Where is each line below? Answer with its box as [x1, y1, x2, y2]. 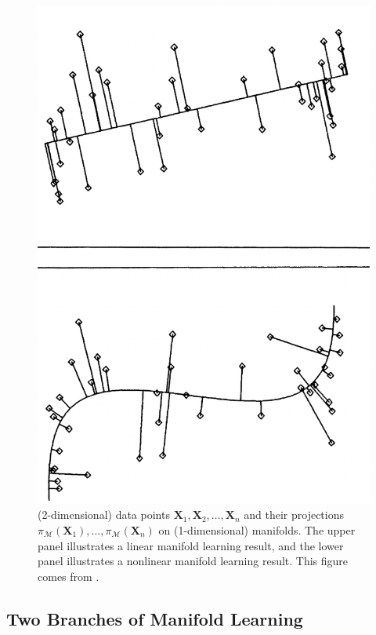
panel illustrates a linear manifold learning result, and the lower [38, 537, 344, 553]
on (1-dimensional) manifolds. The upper [158, 522, 356, 538]
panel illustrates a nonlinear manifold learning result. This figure [38, 553, 349, 569]
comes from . [38, 567, 99, 584]
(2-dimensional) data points [38, 506, 170, 523]
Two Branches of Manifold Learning [6, 606, 303, 630]
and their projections [244, 506, 345, 523]
